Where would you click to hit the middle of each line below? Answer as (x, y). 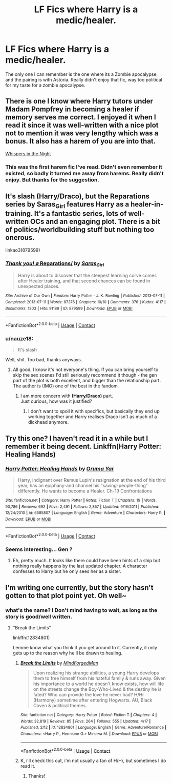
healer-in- (147, 204)
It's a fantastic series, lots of (80, 214)
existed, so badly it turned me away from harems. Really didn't (84, 173)
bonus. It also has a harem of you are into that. (81, 141)
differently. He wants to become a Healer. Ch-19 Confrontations (85, 491)
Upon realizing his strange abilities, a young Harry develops (96, 673)
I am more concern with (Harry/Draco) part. (67, 396)
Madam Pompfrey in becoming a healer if (72, 109)
